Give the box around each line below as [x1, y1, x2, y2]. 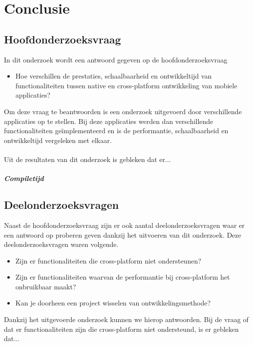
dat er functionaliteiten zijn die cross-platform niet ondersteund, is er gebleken [4, 324, 239, 334]
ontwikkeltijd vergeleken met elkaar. [4, 135, 112, 145]
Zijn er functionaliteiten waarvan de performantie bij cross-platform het [15, 272, 230, 282]
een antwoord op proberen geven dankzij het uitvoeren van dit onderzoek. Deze [4, 229, 241, 240]
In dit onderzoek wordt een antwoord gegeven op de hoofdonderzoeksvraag [4, 54, 228, 64]
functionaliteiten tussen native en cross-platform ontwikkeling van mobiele [15, 80, 237, 90]
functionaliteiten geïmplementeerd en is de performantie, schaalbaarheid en [4, 125, 229, 136]
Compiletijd [4, 173, 44, 183]
